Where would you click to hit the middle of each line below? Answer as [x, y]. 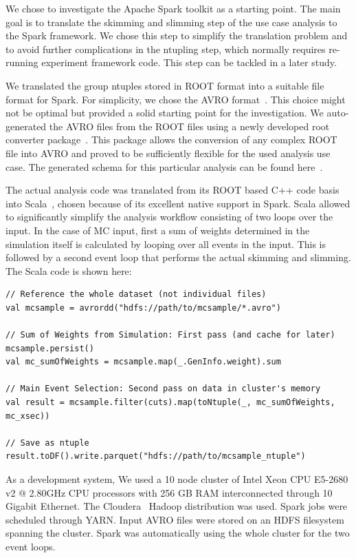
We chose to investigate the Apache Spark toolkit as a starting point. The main [173, 8]
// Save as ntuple [47, 443]
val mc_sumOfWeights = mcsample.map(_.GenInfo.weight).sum [143, 362]
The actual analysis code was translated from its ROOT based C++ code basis [173, 190]
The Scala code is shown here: [69, 270]
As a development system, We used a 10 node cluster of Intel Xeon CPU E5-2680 [177, 479]
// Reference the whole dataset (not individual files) [136, 294]
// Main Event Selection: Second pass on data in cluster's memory [163, 389]
